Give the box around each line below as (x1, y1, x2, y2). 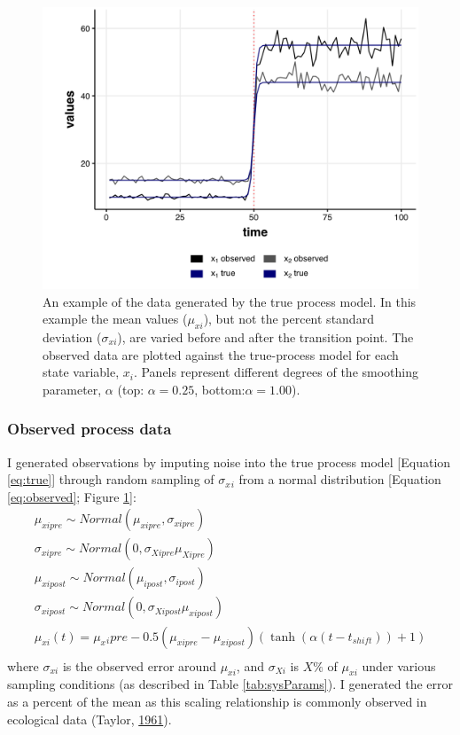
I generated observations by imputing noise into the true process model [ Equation (7, 452, 451, 471)
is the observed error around (62, 656, 216, 675)
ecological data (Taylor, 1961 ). (7, 709, 172, 728)
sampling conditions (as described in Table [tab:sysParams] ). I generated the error (7, 675, 454, 693)
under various (362, 656, 436, 675)
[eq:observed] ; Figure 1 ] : (7, 487, 136, 505)
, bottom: (194, 379, 246, 398)
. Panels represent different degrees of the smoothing (133, 363, 418, 381)
